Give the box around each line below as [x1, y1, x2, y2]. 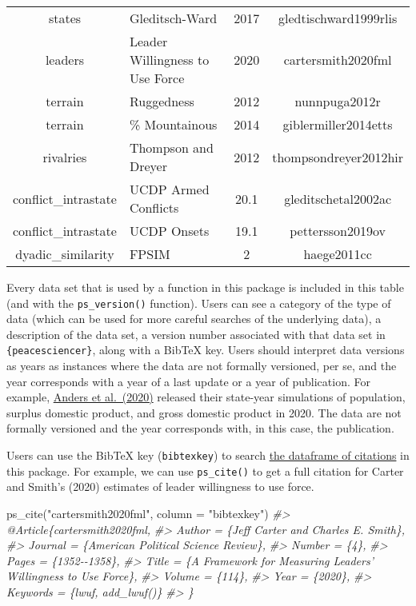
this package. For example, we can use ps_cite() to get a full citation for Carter [6, 462, 404, 479]
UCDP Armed [129, 180, 210, 198]
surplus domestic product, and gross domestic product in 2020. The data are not [6, 404, 402, 421]
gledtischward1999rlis [278, 9, 398, 27]
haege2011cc [303, 245, 372, 263]
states [48, 9, 82, 27]
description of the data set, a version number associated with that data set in [6, 325, 386, 342]
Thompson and [129, 138, 214, 157]
